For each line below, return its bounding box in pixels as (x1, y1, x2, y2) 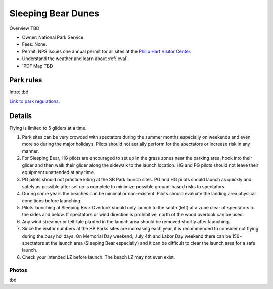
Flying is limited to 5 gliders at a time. (9, 125, 87, 131)
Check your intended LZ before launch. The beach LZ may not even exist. (22, 254, 175, 260)
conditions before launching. (22, 197, 82, 204)
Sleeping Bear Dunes (9, 8, 100, 19)
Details (9, 111, 32, 120)
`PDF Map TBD (22, 63, 53, 69)
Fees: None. (22, 41, 48, 47)
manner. (22, 148, 39, 154)
